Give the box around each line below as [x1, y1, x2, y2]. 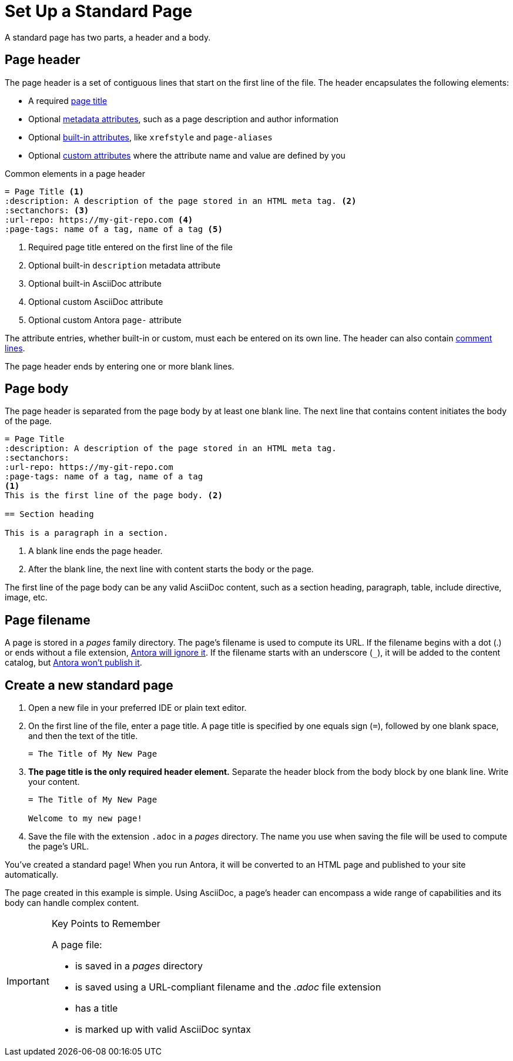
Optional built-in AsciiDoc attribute [28, 278, 162, 288]
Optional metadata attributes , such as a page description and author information [28, 113, 339, 124]
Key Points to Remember [51, 918, 160, 930]
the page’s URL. [28, 841, 89, 852]
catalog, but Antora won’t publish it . [5, 657, 142, 668]
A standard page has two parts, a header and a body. [5, 32, 211, 42]
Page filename [5, 612, 90, 627]
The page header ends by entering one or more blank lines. [5, 361, 234, 371]
